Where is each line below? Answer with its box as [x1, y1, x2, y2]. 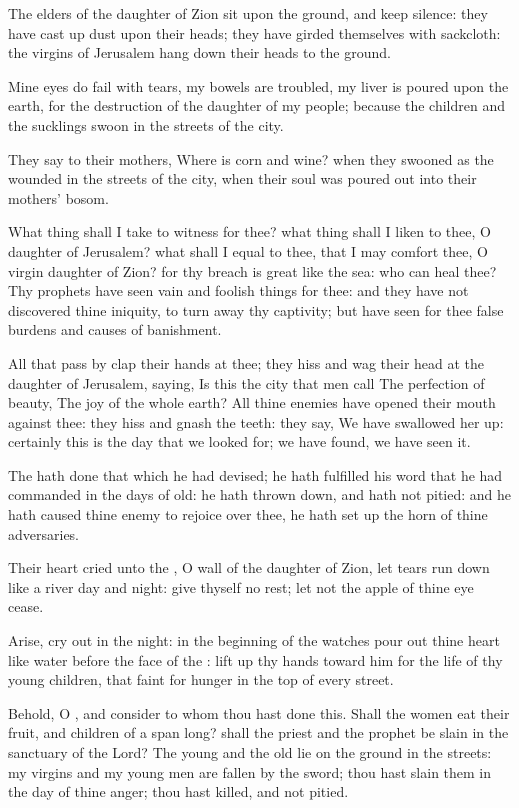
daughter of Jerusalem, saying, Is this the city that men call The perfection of [8, 372, 485, 393]
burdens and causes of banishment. [8, 319, 222, 340]
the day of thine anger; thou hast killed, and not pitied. [8, 781, 349, 802]
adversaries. [8, 523, 80, 544]
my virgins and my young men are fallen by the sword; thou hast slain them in [8, 761, 492, 782]
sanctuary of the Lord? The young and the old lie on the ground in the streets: [8, 742, 492, 762]
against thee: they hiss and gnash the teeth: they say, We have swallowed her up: [8, 411, 504, 432]
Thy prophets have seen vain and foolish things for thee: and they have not [8, 280, 469, 301]
